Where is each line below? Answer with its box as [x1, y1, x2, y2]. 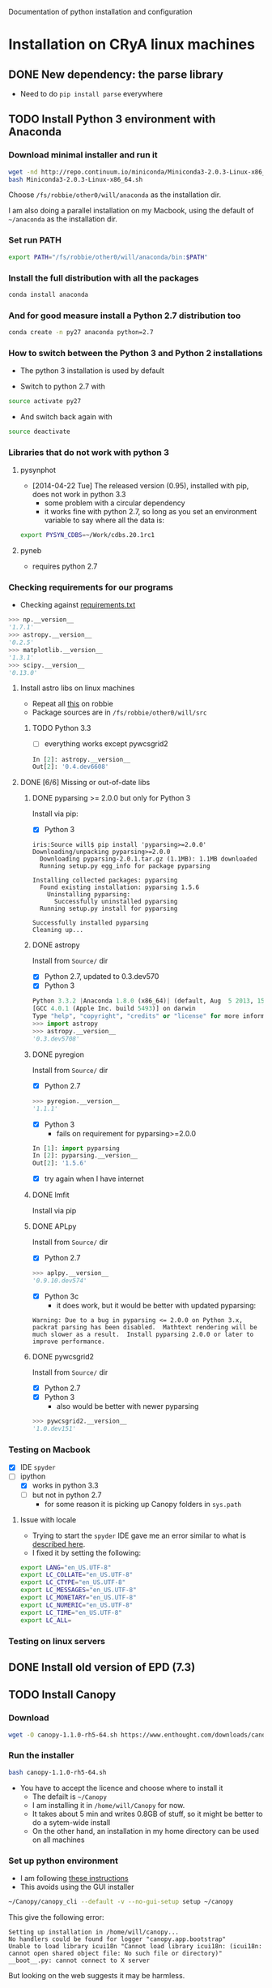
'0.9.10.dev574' [32, 1277, 87, 1285]
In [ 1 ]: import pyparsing [32, 1144, 120, 1153]
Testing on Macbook [8, 1444, 91, 1455]
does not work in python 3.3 [32, 490, 127, 500]
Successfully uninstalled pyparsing [53, 898, 178, 906]
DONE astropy [32, 940, 80, 950]
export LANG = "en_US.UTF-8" [19, 1563, 112, 1572]
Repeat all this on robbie [32, 699, 113, 709]
